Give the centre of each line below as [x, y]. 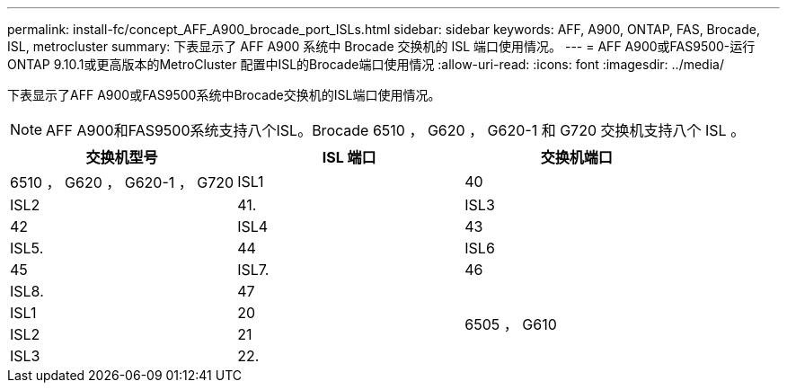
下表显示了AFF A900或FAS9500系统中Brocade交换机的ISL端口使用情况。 [224, 95]
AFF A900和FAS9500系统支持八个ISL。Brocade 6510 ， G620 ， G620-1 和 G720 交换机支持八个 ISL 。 [396, 130]
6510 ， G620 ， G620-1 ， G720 [122, 182]
